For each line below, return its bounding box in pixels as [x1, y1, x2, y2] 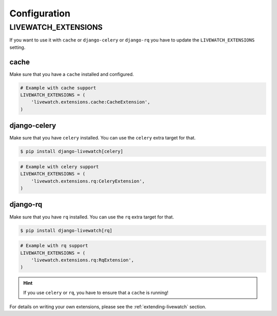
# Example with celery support [20, 164, 100, 169]
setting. [9, 44, 26, 50]
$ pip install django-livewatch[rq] [20, 227, 113, 233]
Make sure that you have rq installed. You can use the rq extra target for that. [9, 213, 174, 220]
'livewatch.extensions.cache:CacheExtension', [31, 99, 151, 105]
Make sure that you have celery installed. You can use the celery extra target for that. [9, 135, 196, 141]
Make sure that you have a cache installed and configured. [9, 71, 134, 77]
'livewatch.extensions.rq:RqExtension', [31, 257, 134, 263]
